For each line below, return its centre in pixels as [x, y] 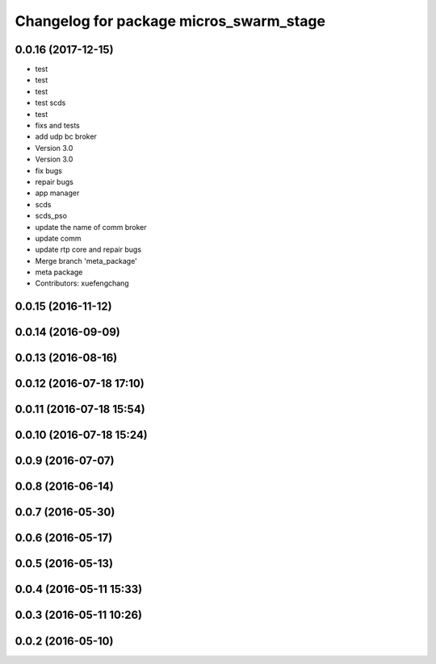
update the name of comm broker [91, 227]
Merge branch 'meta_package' [86, 261]
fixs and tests [58, 126]
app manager [57, 193]
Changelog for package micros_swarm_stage [170, 21]
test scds [50, 103]
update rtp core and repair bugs [88, 249]
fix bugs [48, 170]
